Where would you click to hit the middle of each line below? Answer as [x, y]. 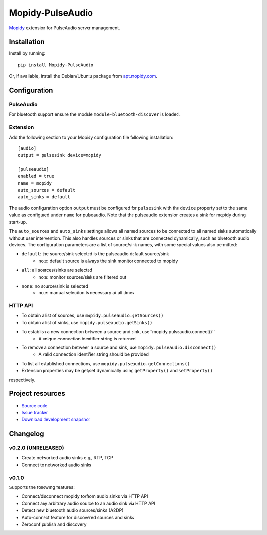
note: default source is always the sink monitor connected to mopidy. [109, 261]
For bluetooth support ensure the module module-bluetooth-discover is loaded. [95, 114]
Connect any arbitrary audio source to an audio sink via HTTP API [89, 503]
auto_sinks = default [44, 197]
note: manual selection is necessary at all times [86, 293]
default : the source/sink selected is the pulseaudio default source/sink [95, 254]
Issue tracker [35, 412]
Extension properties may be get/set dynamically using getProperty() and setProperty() [117, 371]
